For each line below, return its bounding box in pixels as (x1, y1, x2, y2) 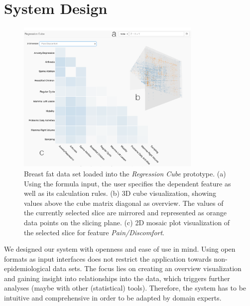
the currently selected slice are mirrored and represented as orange (24, 207, 227, 218)
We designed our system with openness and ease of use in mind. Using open (4, 244, 236, 254)
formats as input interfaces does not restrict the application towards (4, 253, 212, 264)
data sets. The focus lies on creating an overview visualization (52, 263, 242, 274)
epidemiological (4, 263, 51, 274)
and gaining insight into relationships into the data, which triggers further (4, 273, 230, 283)
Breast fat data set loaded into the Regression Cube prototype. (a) (24, 168, 226, 178)
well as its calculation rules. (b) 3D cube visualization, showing (24, 188, 217, 198)
